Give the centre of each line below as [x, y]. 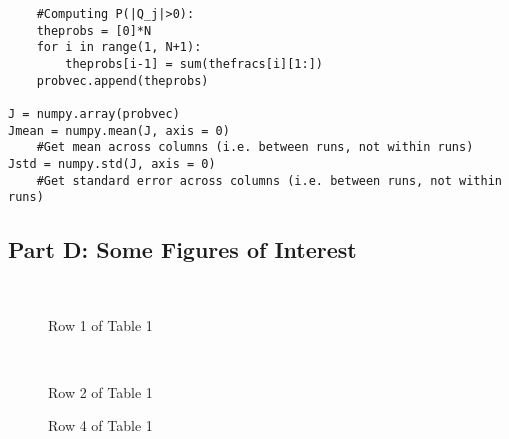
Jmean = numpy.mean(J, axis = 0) [119, 130]
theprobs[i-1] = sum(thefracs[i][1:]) [194, 63]
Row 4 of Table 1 [100, 425]
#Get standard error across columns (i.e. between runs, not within [269, 180]
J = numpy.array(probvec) [94, 113]
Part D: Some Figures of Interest [182, 249]
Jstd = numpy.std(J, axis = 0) [112, 163]
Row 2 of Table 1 [100, 391]
